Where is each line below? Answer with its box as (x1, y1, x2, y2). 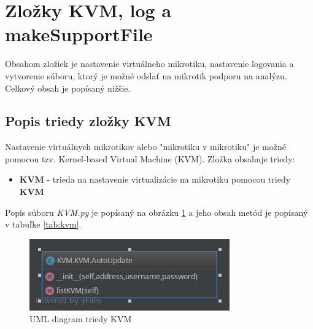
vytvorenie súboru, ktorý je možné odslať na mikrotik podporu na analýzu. (5, 69, 287, 82)
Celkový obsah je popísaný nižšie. (5, 81, 131, 94)
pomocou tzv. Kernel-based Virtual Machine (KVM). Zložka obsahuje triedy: (5, 152, 295, 165)
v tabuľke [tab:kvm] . (5, 218, 82, 231)
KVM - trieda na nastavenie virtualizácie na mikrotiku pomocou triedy (19, 173, 291, 186)
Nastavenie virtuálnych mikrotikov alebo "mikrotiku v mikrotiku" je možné (5, 140, 286, 153)
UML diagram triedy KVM (29, 312, 132, 325)
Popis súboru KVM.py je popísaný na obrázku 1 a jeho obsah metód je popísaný (5, 205, 308, 218)
